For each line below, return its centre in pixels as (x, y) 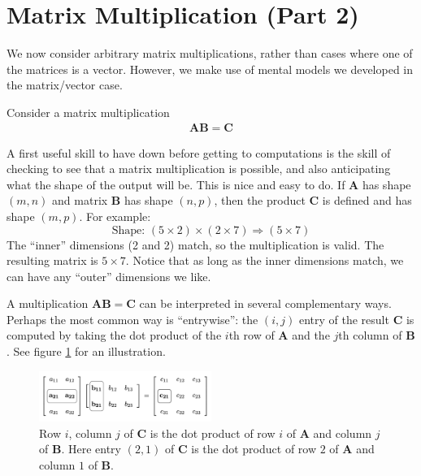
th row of (252, 335)
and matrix (80, 200)
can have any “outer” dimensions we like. (109, 276)
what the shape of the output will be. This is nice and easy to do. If (176, 184)
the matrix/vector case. (65, 85)
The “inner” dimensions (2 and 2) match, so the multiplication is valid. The (195, 244)
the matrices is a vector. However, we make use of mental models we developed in (210, 69)
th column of (370, 335)
